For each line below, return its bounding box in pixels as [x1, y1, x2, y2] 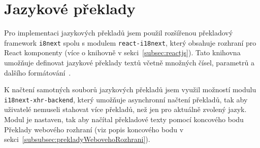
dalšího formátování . [4, 67, 71, 78]
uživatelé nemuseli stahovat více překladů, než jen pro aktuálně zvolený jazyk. [4, 104, 247, 115]
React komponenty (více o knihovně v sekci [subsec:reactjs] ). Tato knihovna [4, 47, 241, 58]
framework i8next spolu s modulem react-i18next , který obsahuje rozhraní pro [4, 37, 256, 48]
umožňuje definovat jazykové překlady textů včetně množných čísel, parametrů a [4, 57, 254, 67]
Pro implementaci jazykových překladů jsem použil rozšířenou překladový [4, 27, 233, 38]
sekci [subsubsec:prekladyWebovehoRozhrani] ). [4, 134, 150, 144]
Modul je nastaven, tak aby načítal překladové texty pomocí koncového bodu [4, 114, 244, 124]
